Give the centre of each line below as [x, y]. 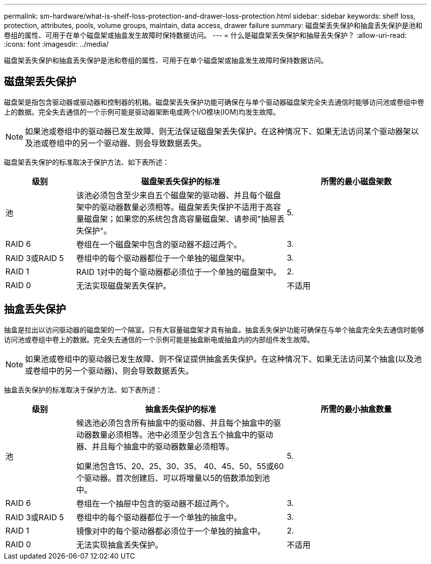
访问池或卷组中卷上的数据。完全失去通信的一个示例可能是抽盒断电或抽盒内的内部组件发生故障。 [159, 339]
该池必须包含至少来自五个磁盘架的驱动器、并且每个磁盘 [178, 195]
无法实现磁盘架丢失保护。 [123, 285]
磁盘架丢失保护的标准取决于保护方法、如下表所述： [87, 162]
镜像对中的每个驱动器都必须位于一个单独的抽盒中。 [170, 531]
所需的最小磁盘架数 [356, 181]
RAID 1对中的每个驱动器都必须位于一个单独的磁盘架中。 [179, 272]
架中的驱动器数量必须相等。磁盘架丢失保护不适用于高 [174, 207]
